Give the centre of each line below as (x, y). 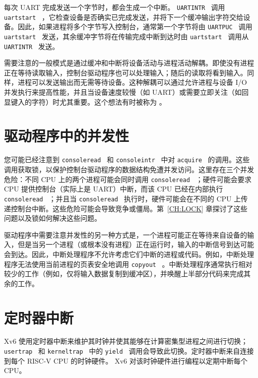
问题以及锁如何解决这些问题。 (53, 218)
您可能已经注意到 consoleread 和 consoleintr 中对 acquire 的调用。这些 (127, 159)
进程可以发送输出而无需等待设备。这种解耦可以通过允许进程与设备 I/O (132, 82)
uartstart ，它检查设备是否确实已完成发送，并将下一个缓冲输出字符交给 (124, 17)
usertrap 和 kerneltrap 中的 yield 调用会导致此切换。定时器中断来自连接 (129, 351)
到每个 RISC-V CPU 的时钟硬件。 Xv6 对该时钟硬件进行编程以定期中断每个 (126, 360)
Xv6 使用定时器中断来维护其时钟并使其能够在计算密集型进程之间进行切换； (126, 341)
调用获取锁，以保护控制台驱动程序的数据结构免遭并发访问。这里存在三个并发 (129, 169)
